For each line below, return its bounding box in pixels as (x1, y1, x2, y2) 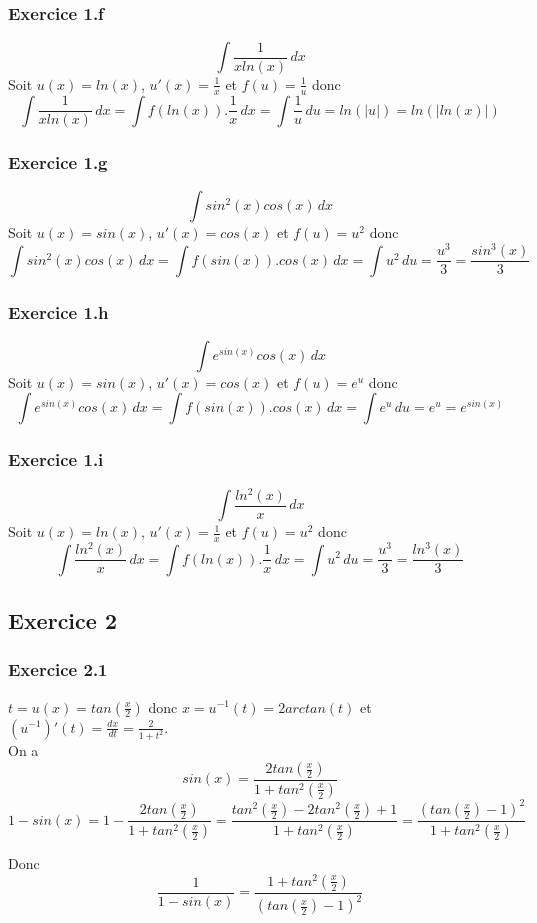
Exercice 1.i (8, 447, 104, 472)
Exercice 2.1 (8, 657, 108, 682)
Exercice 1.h (8, 299, 109, 324)
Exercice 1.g (8, 150, 108, 175)
